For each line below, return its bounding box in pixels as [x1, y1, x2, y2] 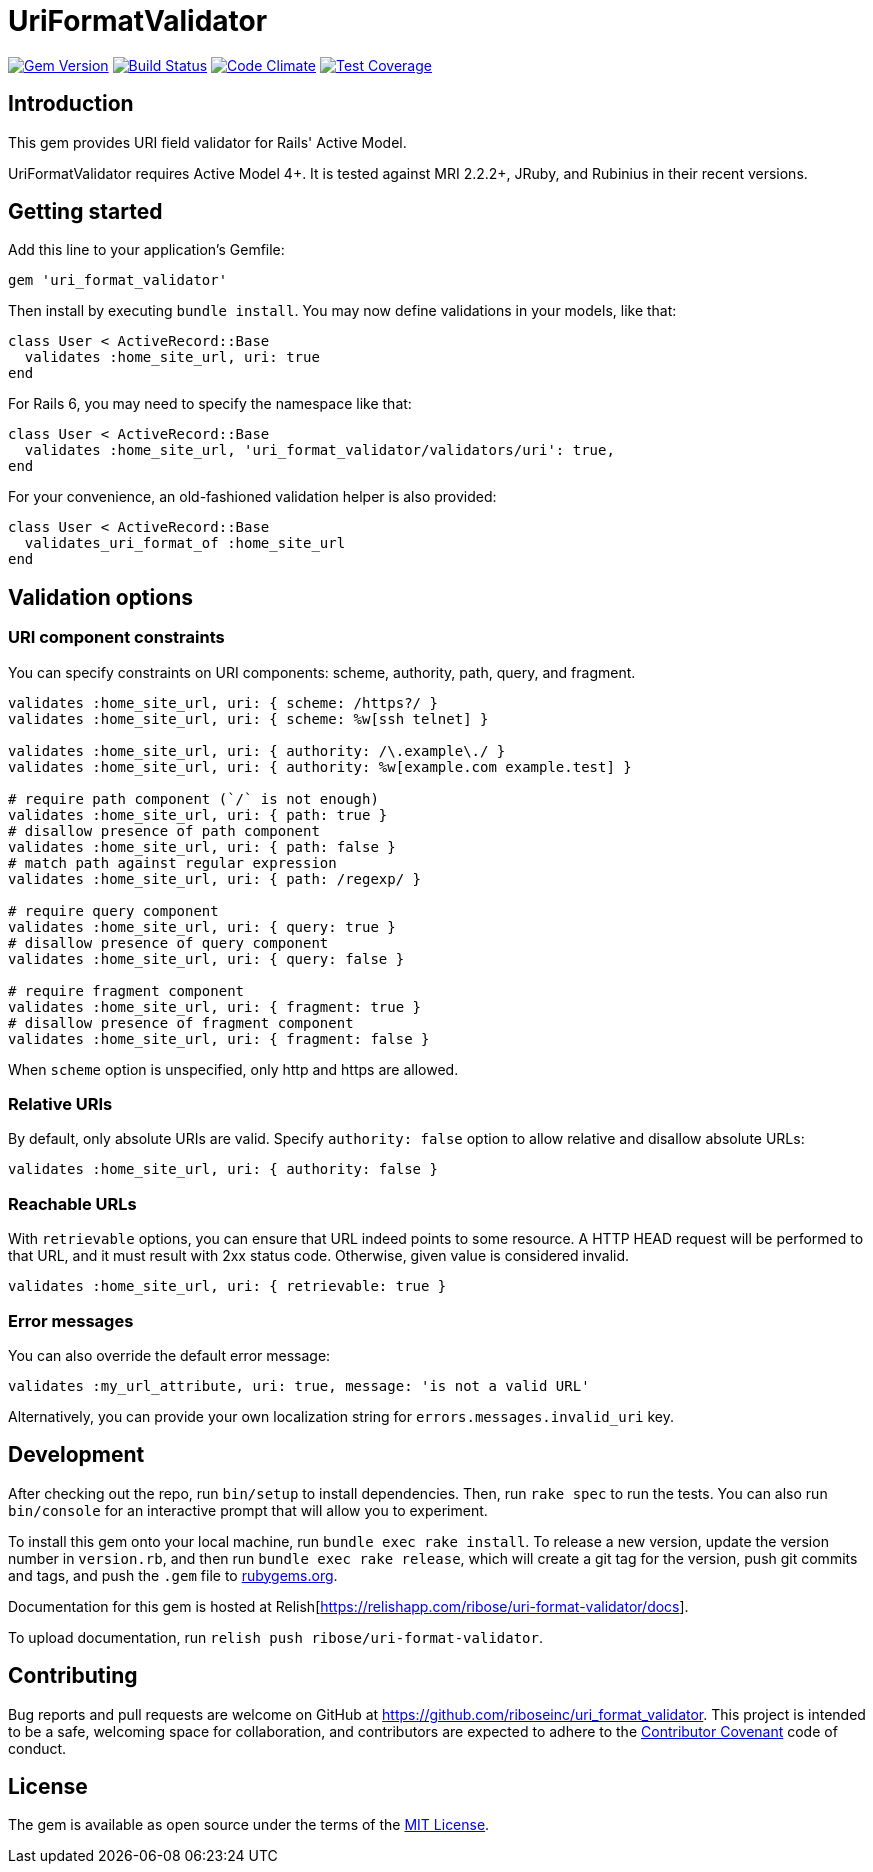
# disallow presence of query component [8, 934, 329, 951]
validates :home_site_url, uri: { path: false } [8, 838, 396, 855]
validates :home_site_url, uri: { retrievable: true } [8, 1278, 447, 1295]
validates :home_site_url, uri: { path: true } [8, 806, 388, 823]
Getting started [8, 199, 163, 225]
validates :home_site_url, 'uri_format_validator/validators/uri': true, [24, 442, 615, 459]
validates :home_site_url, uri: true [24, 349, 320, 366]
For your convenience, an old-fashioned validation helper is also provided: [8, 488, 497, 506]
